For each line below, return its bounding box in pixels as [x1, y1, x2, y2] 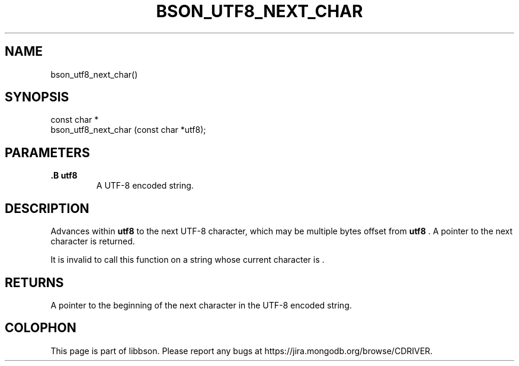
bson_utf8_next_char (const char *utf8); [50, 125, 206, 135]
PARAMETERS [5, 145, 90, 160]
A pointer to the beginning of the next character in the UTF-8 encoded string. [50, 300, 352, 310]
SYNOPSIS [5, 90, 69, 105]
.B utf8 [50, 170, 78, 181]
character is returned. [50, 236, 135, 247]
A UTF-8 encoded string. [96, 180, 194, 191]
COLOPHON [5, 320, 76, 336]
